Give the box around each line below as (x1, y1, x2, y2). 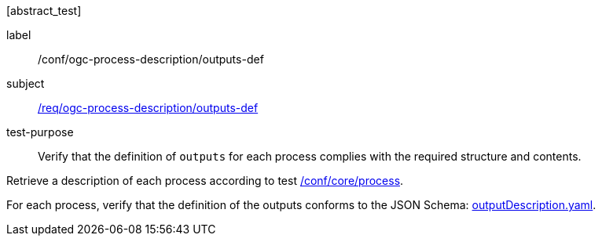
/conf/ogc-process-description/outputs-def (38, 52, 264, 66)
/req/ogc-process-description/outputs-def (38, 101, 259, 114)
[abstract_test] (6, 4, 82, 17)
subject (6, 77, 45, 90)
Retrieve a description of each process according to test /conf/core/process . (6, 174, 404, 187)
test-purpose (6, 125, 74, 139)
